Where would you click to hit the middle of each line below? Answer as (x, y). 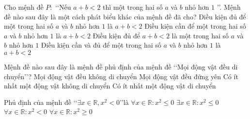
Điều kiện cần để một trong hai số (195, 26)
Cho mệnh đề (24, 7)
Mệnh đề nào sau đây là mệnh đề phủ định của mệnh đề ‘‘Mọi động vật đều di (121, 66)
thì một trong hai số (133, 7)
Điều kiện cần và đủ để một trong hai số (101, 45)
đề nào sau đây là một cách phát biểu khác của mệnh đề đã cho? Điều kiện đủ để (125, 16)
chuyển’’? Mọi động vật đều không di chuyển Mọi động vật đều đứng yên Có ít (121, 76)
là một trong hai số (200, 35)
